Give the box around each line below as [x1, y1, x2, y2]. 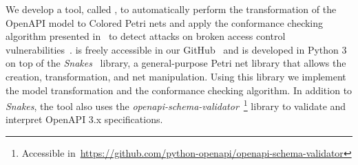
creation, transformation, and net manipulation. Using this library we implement [6, 69, 346, 83]
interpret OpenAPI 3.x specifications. [6, 112, 163, 126]
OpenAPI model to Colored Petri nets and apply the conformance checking [6, 15, 324, 30]
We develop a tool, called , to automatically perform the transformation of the [6, 2, 337, 16]
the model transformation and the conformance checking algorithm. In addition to [6, 82, 352, 97]
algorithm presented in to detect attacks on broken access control [6, 29, 286, 43]
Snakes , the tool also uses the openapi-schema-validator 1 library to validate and [6, 97, 346, 113]
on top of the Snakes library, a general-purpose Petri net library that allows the [6, 56, 346, 70]
